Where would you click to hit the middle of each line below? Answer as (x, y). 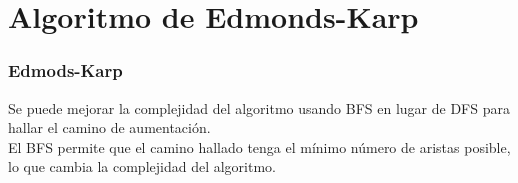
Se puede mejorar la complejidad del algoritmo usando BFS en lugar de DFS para (259, 107)
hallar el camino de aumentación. (109, 127)
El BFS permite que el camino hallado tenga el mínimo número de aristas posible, (259, 146)
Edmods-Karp (65, 70)
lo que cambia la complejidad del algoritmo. (142, 166)
